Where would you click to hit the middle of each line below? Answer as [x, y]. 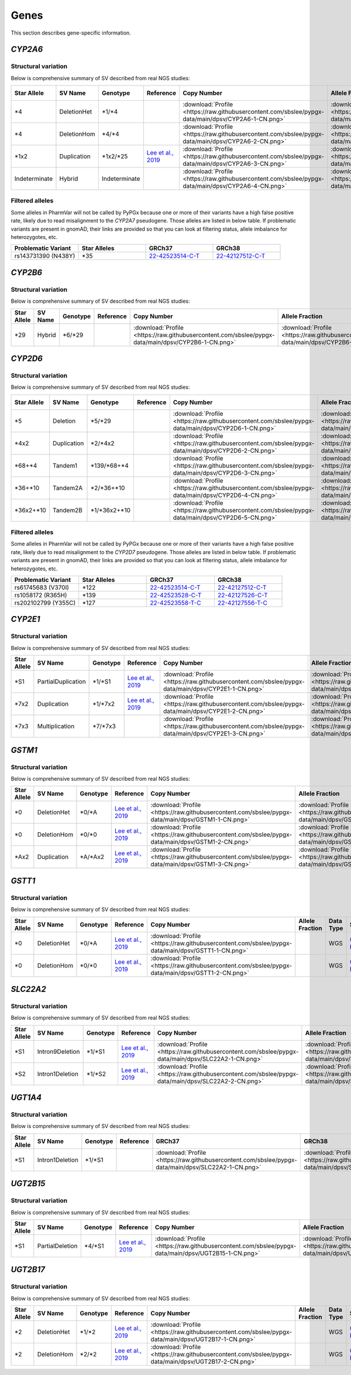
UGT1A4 [26, 1098]
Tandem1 [65, 466]
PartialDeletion [57, 1246]
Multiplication [56, 726]
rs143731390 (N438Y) [45, 256]
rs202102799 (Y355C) [45, 603]
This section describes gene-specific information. [71, 33]
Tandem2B [68, 510]
